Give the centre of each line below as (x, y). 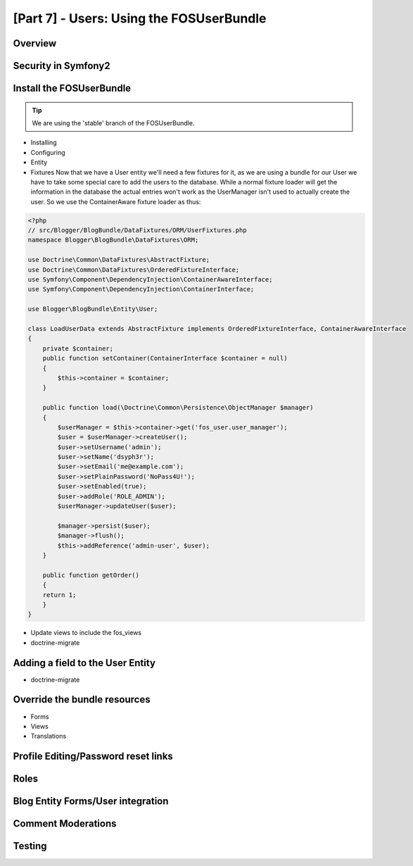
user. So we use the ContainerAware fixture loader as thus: (116, 201)
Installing (44, 143)
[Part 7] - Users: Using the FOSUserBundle (140, 18)
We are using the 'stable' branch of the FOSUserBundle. (113, 123)
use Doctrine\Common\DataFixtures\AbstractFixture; (119, 260)
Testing (30, 846)
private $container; (78, 348)
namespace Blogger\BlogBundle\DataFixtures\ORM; (113, 240)
